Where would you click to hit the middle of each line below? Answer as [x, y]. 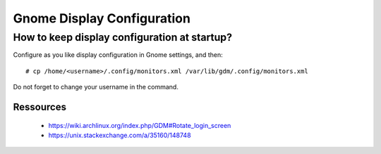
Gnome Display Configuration [102, 18]
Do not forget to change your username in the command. [96, 87]
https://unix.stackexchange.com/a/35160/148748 [120, 135]
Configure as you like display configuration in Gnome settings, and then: [118, 55]
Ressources [40, 107]
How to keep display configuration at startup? [123, 37]
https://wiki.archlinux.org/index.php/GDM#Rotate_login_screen [140, 125]
